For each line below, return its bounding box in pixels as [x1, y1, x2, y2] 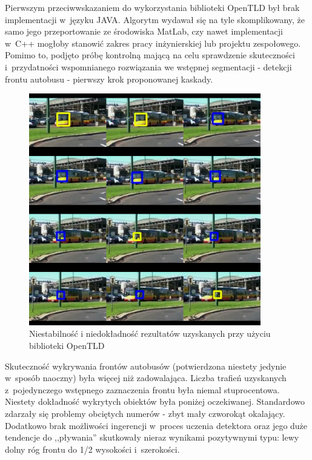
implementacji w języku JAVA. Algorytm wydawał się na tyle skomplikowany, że [5, 13, 305, 25]
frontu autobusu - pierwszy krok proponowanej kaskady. [5, 72, 213, 85]
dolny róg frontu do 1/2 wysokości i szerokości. [5, 442, 180, 455]
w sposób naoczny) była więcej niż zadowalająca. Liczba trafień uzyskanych [5, 371, 287, 384]
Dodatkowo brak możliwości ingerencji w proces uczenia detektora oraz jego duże [5, 419, 308, 431]
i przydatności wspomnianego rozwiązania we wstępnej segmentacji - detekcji [5, 60, 292, 73]
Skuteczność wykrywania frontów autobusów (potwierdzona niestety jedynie [5, 359, 287, 372]
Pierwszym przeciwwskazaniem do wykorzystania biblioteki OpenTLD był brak [5, 1, 300, 13]
